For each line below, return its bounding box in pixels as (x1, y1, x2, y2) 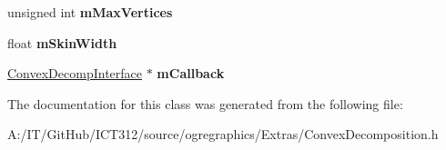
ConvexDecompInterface (7, 64, 142, 83)
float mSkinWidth (7, 33, 117, 52)
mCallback (157, 64, 225, 83)
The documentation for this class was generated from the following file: (7, 94, 403, 113)
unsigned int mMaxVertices (7, 3, 173, 21)
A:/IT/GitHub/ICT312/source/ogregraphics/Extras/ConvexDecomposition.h (7, 125, 439, 144)
